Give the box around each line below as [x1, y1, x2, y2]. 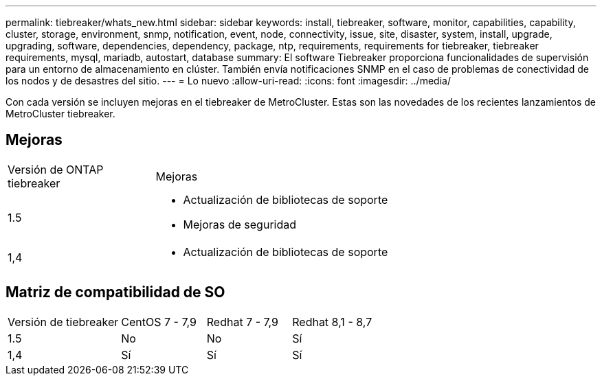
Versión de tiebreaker [8, 314, 119, 329]
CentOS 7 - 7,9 [121, 314, 197, 329]
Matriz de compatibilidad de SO [5, 284, 225, 301]
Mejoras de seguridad [183, 217, 297, 231]
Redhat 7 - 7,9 [206, 314, 279, 329]
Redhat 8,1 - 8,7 [292, 314, 372, 329]
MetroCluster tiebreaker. [5, 108, 115, 119]
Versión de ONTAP [8, 162, 104, 176]
